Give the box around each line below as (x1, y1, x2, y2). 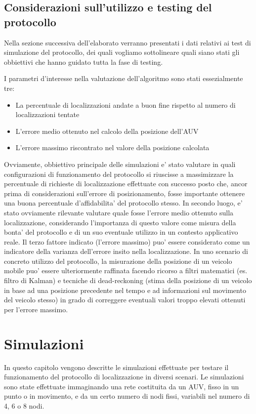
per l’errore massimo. (4, 304, 68, 314)
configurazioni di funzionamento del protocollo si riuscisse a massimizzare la (4, 168, 234, 179)
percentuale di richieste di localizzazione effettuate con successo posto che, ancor (4, 178, 248, 189)
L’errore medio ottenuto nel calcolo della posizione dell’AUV (15, 125, 199, 136)
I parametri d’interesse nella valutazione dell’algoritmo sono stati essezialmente (4, 73, 243, 83)
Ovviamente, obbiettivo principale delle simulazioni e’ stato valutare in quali (4, 159, 236, 169)
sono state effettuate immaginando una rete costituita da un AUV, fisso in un (4, 381, 239, 391)
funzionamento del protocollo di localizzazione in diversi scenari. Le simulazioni (4, 372, 244, 382)
